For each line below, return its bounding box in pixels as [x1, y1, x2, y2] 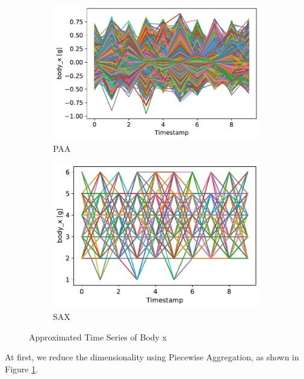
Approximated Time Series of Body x [29, 330, 167, 343]
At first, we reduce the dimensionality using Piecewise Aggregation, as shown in [5, 351, 299, 363]
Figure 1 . [5, 362, 39, 375]
